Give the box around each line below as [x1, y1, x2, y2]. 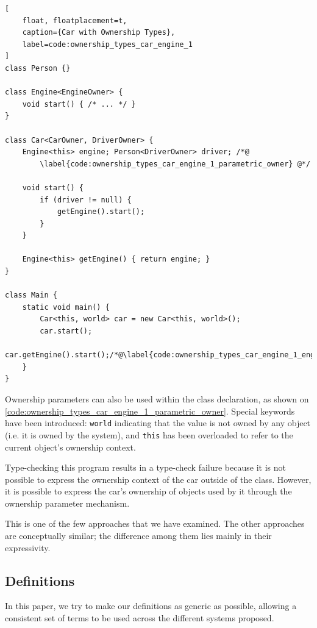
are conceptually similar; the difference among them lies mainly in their [5, 529, 272, 542]
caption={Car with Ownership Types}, [22, 28, 176, 37]
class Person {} [5, 63, 71, 73]
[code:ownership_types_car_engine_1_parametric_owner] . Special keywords [5, 404, 295, 417]
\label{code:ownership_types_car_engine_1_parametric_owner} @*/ [40, 159, 311, 168]
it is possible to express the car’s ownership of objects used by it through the [5, 485, 292, 498]
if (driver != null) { [40, 195, 132, 204]
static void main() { [22, 302, 110, 312]
